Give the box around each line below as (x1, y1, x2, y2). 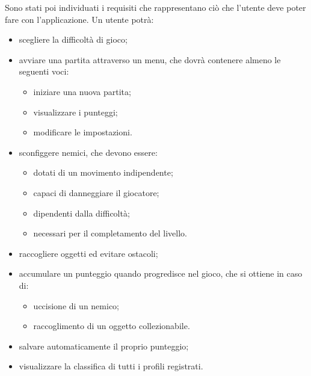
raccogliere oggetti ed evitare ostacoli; (19, 247, 158, 259)
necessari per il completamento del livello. (33, 227, 187, 239)
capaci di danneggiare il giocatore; (33, 186, 159, 199)
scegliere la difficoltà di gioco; (19, 33, 128, 46)
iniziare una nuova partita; (33, 85, 131, 97)
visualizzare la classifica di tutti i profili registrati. (19, 360, 203, 372)
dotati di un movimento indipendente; (33, 166, 173, 179)
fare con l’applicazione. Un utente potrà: (5, 13, 154, 25)
